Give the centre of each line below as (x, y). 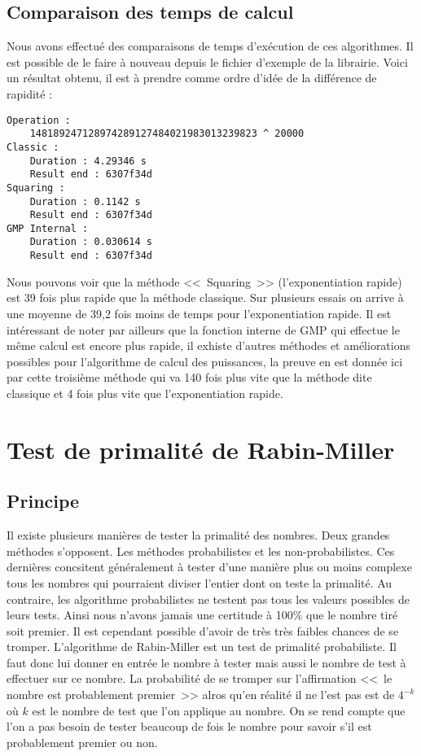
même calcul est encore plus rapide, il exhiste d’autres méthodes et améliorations (209, 345)
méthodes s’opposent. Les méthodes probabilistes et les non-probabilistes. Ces (201, 551)
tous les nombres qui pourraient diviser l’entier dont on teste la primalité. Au (200, 582)
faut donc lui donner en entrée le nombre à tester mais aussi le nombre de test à (206, 662)
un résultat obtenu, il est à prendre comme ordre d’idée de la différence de (192, 78)
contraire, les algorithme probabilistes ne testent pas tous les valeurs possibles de (208, 599)
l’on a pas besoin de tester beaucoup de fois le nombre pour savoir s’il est (189, 726)
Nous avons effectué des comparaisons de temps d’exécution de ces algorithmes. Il (210, 46)
